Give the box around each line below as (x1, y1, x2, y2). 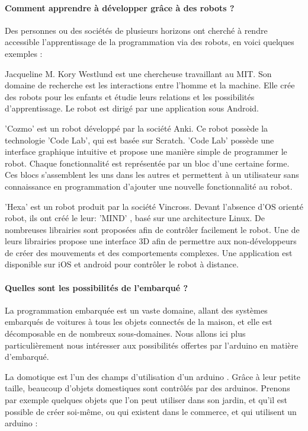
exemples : (5, 47, 43, 59)
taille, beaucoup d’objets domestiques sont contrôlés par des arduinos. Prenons (5, 382, 290, 394)
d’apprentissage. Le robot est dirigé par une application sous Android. (5, 102, 259, 114)
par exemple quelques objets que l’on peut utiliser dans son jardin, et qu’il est (5, 394, 287, 406)
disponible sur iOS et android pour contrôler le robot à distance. (5, 258, 239, 270)
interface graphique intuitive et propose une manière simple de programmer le (5, 145, 287, 158)
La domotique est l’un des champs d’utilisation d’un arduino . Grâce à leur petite (5, 370, 300, 382)
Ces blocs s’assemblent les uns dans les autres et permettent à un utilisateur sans (5, 168, 299, 181)
